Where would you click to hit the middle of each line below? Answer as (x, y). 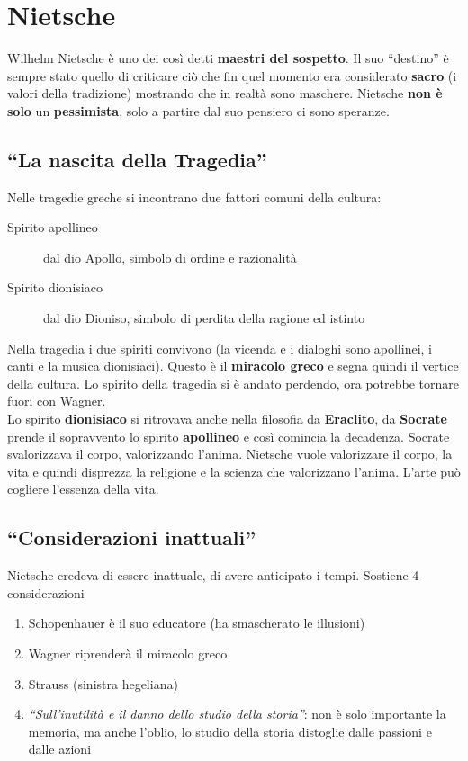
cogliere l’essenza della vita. (83, 489)
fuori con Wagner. (57, 401)
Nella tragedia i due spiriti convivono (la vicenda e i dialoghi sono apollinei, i (220, 348)
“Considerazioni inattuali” (132, 537)
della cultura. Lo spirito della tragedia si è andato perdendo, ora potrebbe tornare (233, 383)
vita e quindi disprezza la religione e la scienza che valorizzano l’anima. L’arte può (234, 471)
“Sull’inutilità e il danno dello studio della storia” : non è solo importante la (237, 714)
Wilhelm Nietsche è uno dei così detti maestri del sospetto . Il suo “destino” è (228, 58)
